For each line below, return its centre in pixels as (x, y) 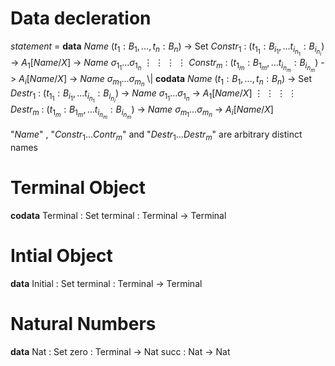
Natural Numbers (83, 324)
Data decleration (81, 18)
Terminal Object (78, 188)
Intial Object (61, 256)
